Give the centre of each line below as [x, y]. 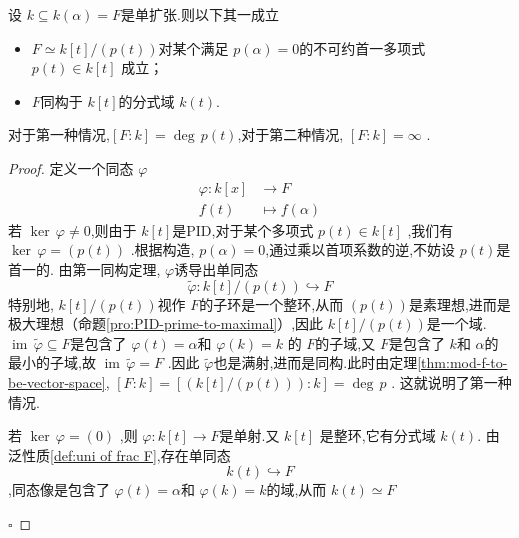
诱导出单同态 [216, 268]
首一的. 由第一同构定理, [84, 268]
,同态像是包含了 [59, 489]
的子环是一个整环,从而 [271, 303]
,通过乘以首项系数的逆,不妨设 [360, 249]
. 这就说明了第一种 [451, 382]
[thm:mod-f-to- [462, 362]
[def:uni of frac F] [103, 454]
